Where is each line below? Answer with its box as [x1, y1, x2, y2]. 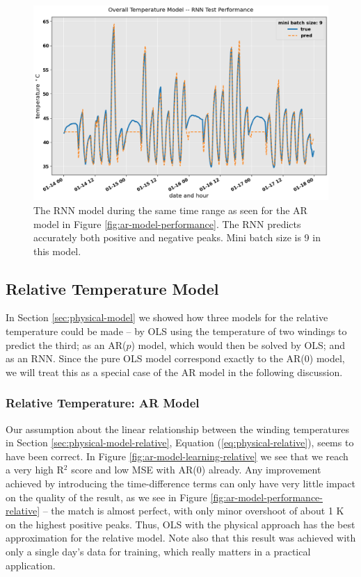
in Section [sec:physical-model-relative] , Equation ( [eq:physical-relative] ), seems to [6, 435, 354, 450]
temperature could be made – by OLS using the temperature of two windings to [6, 324, 347, 339]
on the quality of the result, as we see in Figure [6, 489, 207, 504]
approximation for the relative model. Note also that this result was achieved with [6, 530, 356, 545]
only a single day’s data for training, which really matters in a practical [6, 544, 311, 559]
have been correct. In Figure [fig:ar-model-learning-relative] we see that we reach [6, 448, 348, 463]
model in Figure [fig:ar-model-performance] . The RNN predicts [33, 216, 301, 231]
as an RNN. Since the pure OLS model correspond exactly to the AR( [6, 351, 305, 366]
